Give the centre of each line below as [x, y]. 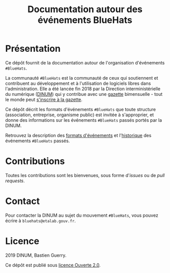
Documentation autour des [85, 9]
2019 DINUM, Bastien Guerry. [36, 255]
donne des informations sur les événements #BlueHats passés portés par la [84, 120]
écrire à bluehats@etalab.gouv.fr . [40, 220]
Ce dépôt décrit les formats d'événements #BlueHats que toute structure [80, 109]
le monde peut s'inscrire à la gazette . [44, 99]
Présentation [33, 49]
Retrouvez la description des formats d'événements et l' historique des [78, 135]
